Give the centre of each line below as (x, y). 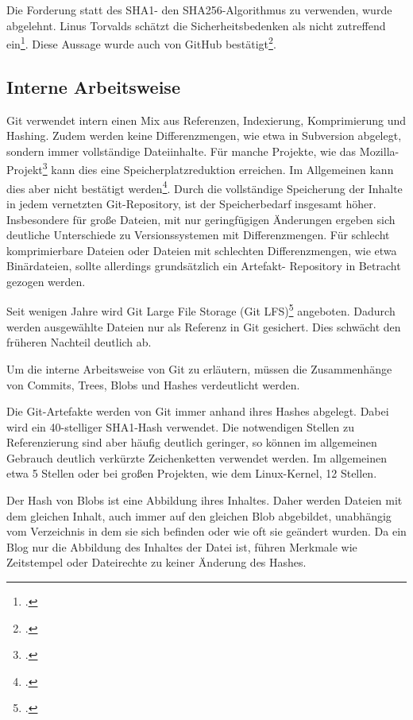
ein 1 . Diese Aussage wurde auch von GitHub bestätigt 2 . (141, 43)
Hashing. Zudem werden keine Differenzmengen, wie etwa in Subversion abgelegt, (204, 135)
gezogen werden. (46, 281)
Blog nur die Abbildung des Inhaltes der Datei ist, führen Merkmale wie (182, 546)
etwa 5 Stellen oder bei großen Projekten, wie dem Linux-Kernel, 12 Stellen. (192, 473)
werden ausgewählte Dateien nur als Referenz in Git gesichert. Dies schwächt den (204, 326)
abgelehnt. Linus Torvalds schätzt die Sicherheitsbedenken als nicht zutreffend (196, 25)
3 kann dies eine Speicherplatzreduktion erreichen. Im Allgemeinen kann (218, 168)
